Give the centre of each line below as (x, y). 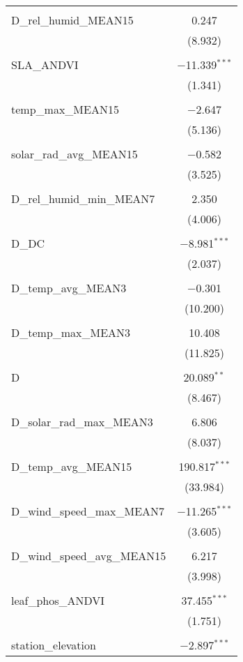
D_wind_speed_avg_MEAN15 (89, 556)
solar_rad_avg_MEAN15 (75, 154)
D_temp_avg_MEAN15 (72, 466)
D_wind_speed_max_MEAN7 (88, 511)
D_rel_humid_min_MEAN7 (83, 198)
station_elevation (54, 645)
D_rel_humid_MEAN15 (72, 20)
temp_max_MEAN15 (65, 109)
